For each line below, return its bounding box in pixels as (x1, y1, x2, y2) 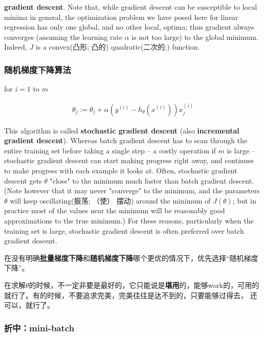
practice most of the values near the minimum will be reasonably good (4, 205, 225, 216)
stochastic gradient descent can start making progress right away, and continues (4, 155, 254, 166)
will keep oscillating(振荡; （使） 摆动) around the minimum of (10, 195, 211, 206)
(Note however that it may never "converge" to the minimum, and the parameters (4, 185, 260, 196)
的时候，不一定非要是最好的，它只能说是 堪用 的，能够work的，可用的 (29, 279, 259, 290)
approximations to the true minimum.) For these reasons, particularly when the (4, 215, 254, 226)
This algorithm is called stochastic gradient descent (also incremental (4, 125, 239, 136)
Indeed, (4, 41, 27, 52)
